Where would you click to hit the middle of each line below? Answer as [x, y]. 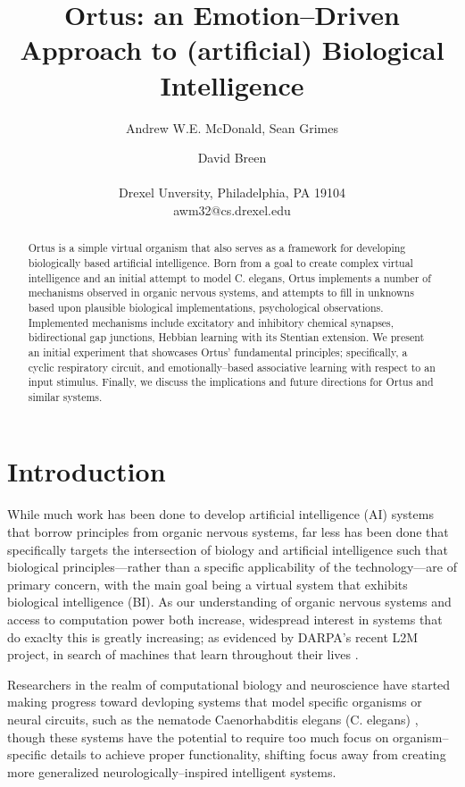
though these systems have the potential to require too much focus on [198, 737]
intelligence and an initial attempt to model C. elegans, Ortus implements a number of [229, 277]
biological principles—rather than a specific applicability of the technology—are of [232, 567]
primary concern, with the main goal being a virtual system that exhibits [208, 584]
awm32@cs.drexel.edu [232, 209]
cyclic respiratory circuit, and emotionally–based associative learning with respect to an [232, 367]
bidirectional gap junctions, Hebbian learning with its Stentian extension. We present [226, 337]
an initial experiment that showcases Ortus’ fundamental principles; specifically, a [218, 352]
